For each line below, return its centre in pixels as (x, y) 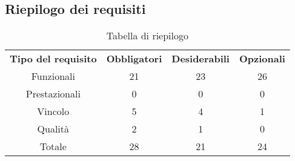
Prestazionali (53, 94)
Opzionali (262, 59)
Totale (53, 146)
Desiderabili (201, 59)
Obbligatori (134, 59)
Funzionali (53, 76)
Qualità (53, 129)
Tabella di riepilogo (147, 36)
